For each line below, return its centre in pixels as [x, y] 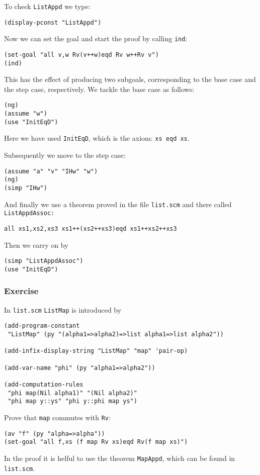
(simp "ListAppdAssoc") [44, 261]
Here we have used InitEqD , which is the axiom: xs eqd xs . [97, 138]
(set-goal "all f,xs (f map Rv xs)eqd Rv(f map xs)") [96, 442]
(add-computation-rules [44, 385]
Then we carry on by [36, 245]
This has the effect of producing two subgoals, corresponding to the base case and [130, 79]
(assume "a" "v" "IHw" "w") [51, 171]
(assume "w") [26, 114]
